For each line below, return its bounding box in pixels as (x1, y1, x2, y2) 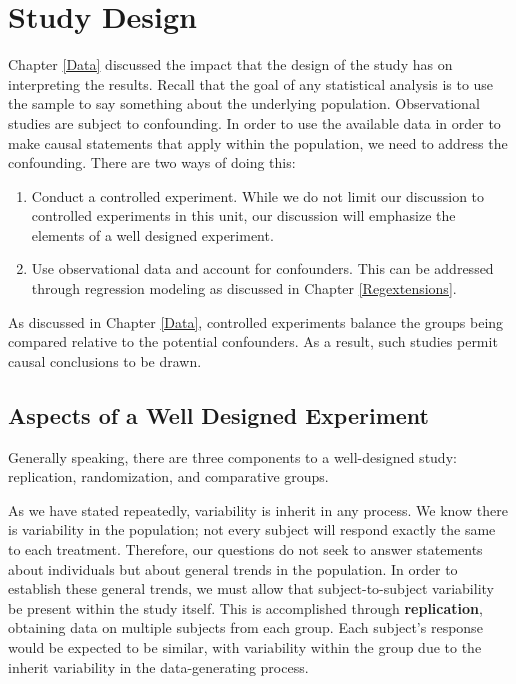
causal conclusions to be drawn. (8, 350, 202, 371)
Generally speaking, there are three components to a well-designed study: (8, 446, 457, 467)
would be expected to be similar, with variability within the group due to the (8, 636, 482, 657)
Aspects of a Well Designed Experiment (8, 399, 429, 430)
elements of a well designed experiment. (31, 224, 274, 245)
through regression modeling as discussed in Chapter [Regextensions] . (31, 278, 457, 299)
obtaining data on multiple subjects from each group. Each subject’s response (8, 617, 483, 638)
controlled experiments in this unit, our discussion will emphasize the (31, 205, 456, 226)
